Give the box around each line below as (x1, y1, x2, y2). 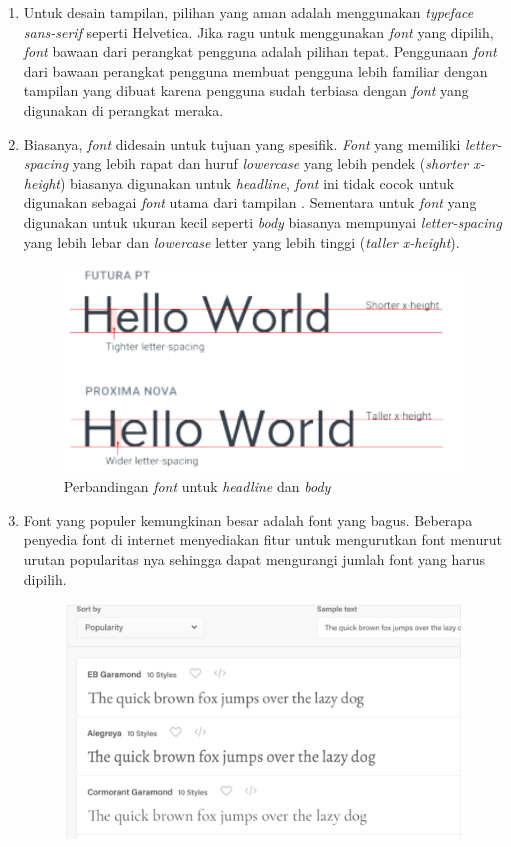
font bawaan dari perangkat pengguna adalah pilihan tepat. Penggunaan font (23, 41, 497, 62)
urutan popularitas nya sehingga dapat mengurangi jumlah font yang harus (23, 548, 486, 569)
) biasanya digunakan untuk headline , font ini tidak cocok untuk (59, 172, 455, 193)
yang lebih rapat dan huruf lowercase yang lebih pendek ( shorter (72, 153, 469, 174)
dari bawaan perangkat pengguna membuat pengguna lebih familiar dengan (23, 60, 488, 81)
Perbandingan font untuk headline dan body (63, 476, 331, 497)
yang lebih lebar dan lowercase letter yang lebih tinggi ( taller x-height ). (23, 231, 460, 252)
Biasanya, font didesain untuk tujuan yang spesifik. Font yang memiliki (23, 133, 461, 154)
